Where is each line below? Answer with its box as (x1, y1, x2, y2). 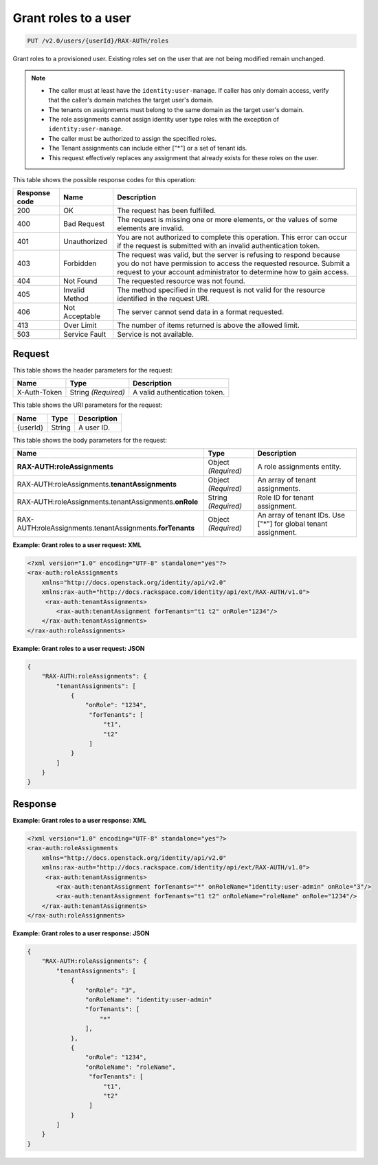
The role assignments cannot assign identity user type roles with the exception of (48, 115, 280, 124)
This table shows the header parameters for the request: (12, 366, 173, 374)
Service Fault (63, 330, 107, 340)
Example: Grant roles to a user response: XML (12, 816, 147, 824)
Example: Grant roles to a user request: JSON (12, 644, 145, 652)
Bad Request (63, 219, 105, 229)
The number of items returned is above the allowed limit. (117, 320, 300, 330)
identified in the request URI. (117, 294, 210, 304)
